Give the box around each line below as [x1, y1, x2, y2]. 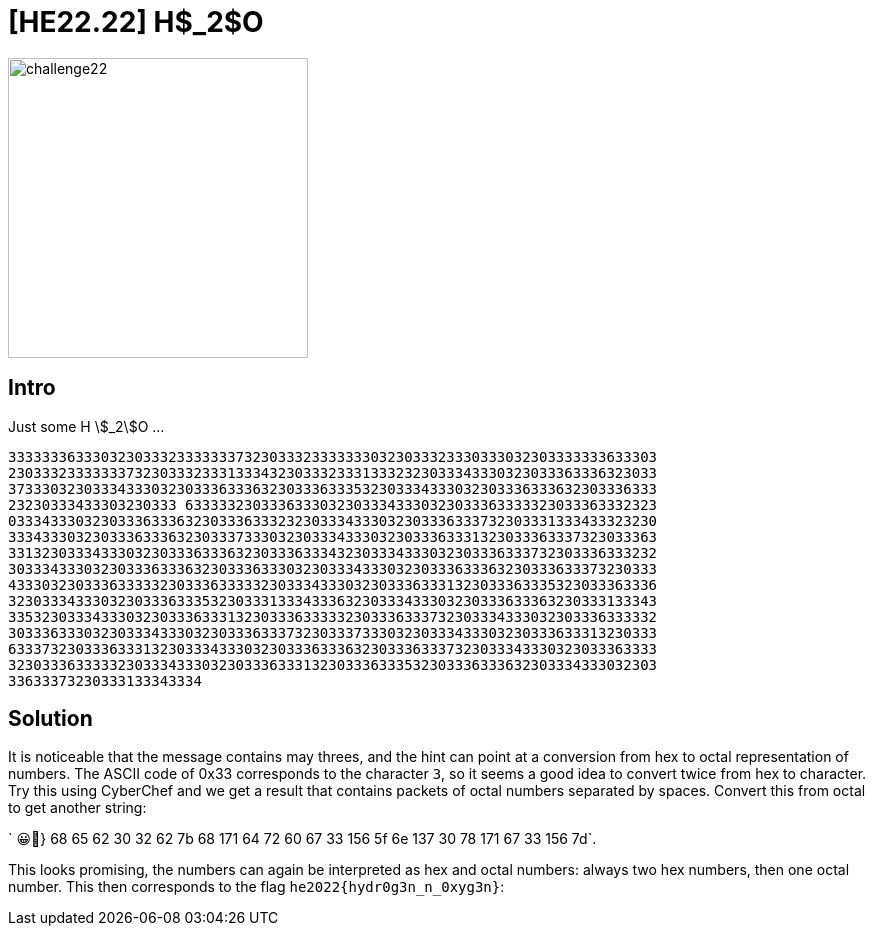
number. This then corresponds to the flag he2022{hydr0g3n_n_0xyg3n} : [8, 878, 505, 896]
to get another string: [8, 799, 147, 817]
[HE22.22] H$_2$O [8, 5, 264, 39]
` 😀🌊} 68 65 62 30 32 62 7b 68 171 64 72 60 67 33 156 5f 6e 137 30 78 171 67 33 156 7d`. [8, 830, 597, 848]
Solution [8, 706, 93, 732]
